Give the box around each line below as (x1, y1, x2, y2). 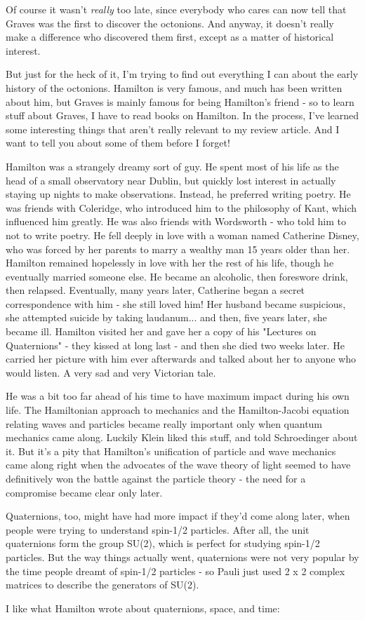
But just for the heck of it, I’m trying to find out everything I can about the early (6, 67, 359, 81)
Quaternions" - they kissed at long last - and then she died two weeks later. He (6, 337, 345, 352)
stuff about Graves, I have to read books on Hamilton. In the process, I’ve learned (6, 108, 359, 123)
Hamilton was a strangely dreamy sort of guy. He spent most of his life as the (6, 159, 339, 173)
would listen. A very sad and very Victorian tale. (6, 365, 216, 379)
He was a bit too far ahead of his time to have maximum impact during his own (6, 389, 350, 403)
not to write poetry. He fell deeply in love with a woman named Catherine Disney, (6, 227, 359, 242)
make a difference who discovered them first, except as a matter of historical (6, 29, 334, 44)
